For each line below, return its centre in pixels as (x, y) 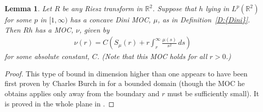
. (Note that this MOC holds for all (152, 56)
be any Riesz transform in (103, 8)
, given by (95, 29)
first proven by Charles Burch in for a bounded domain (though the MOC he (125, 83)
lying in (217, 8)
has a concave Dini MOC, (111, 19)
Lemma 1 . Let (28, 8)
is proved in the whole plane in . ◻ (60, 103)
